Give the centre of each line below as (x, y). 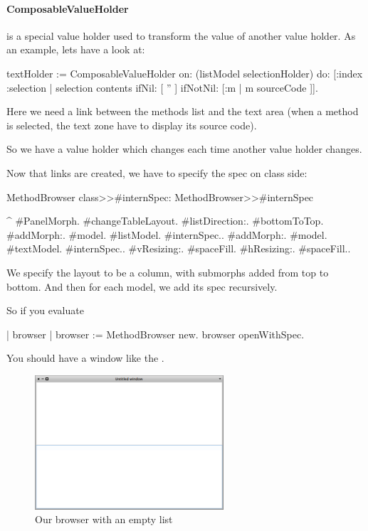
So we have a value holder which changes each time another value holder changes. (184, 149)
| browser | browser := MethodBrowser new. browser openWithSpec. (156, 334)
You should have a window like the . (85, 358)
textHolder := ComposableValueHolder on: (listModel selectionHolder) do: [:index (185, 73)
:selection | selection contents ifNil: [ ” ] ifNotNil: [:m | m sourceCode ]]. (162, 87)
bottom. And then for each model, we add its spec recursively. (142, 286)
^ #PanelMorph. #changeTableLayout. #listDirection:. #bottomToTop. (165, 221)
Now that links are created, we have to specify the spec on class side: (157, 172)
